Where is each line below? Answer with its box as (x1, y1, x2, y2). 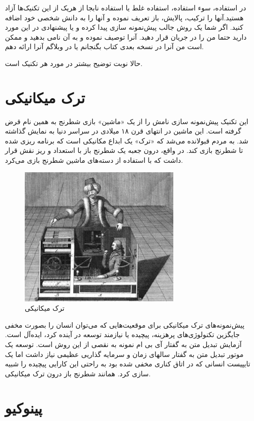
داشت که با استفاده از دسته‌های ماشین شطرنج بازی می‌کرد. (5, 155, 183, 165)
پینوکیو (5, 397, 43, 418)
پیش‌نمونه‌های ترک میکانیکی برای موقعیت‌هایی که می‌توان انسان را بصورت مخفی (5, 319, 245, 330)
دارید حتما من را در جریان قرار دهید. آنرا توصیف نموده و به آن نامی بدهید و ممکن (5, 31, 247, 42)
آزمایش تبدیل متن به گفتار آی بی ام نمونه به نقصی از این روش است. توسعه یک (5, 339, 242, 350)
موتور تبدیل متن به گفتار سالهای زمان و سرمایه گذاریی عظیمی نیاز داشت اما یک (5, 349, 244, 359)
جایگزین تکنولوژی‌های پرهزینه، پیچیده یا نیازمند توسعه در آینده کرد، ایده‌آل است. (5, 329, 240, 340)
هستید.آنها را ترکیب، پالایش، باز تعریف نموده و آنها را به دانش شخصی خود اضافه (5, 12, 244, 22)
